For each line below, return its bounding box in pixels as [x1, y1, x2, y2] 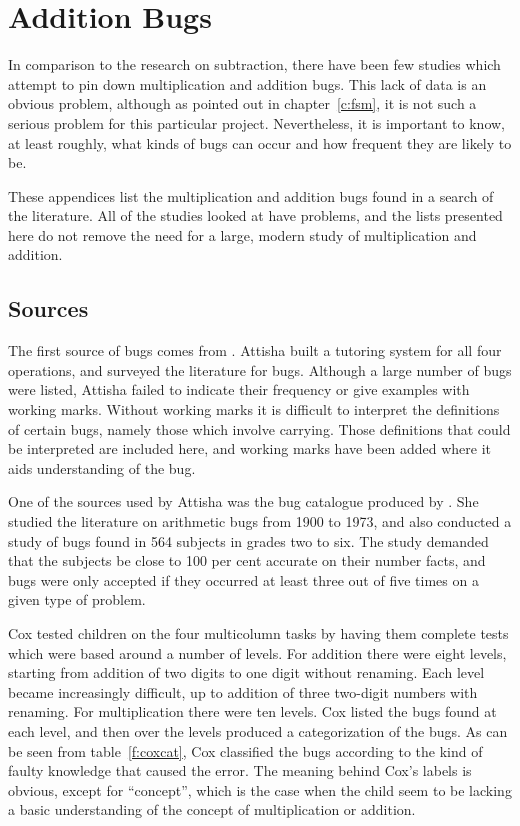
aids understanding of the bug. [8, 457, 196, 478]
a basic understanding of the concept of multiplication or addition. [8, 799, 416, 820]
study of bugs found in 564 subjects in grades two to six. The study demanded [8, 530, 489, 551]
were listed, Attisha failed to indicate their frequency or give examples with [8, 379, 470, 400]
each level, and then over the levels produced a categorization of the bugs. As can [8, 720, 508, 741]
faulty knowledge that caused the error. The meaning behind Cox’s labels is [8, 760, 472, 781]
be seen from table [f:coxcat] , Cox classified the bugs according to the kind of [8, 740, 483, 761]
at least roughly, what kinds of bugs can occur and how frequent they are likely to [8, 132, 512, 153]
